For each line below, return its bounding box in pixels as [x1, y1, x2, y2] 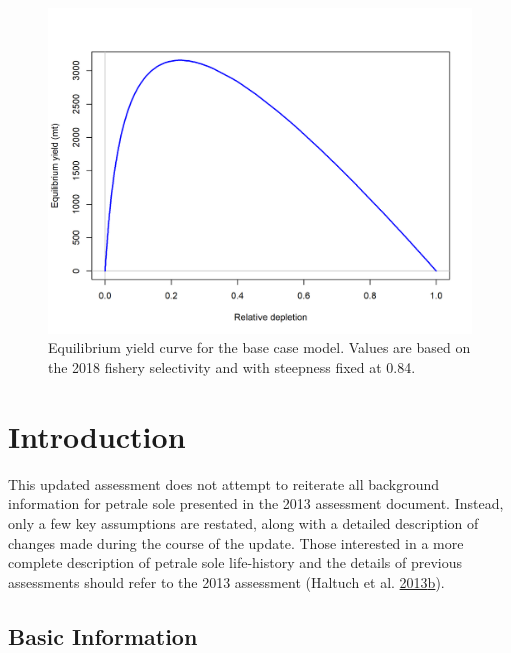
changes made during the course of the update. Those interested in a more [8, 532, 464, 553]
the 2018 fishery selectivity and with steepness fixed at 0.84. [48, 357, 416, 378]
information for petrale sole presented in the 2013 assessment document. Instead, [8, 493, 504, 514]
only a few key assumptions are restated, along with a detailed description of [8, 512, 479, 533]
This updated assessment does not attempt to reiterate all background [8, 473, 440, 494]
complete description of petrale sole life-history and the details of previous [8, 552, 462, 573]
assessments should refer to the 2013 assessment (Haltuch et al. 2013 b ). [8, 571, 445, 592]
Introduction [8, 415, 186, 456]
